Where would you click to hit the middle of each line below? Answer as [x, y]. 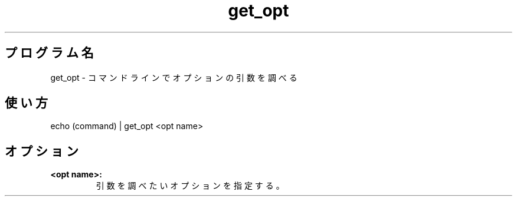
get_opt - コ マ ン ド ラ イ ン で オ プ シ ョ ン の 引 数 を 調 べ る [174, 77]
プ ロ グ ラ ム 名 [49, 53]
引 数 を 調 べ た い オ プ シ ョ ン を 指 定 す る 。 [190, 186]
